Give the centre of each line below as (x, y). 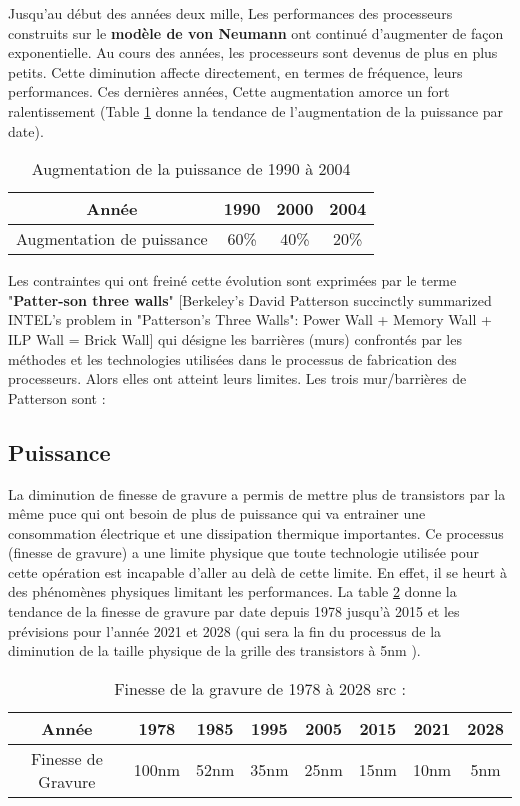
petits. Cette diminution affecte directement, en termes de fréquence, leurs (235, 71)
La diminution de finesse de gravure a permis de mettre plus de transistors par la (257, 493)
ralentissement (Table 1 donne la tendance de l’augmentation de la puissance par (256, 110)
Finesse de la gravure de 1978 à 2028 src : (260, 688)
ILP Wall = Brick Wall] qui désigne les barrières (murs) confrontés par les (235, 338)
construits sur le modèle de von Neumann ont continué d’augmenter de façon (256, 32)
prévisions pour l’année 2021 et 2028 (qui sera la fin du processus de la (225, 630)
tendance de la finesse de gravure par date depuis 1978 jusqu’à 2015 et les (234, 611)
